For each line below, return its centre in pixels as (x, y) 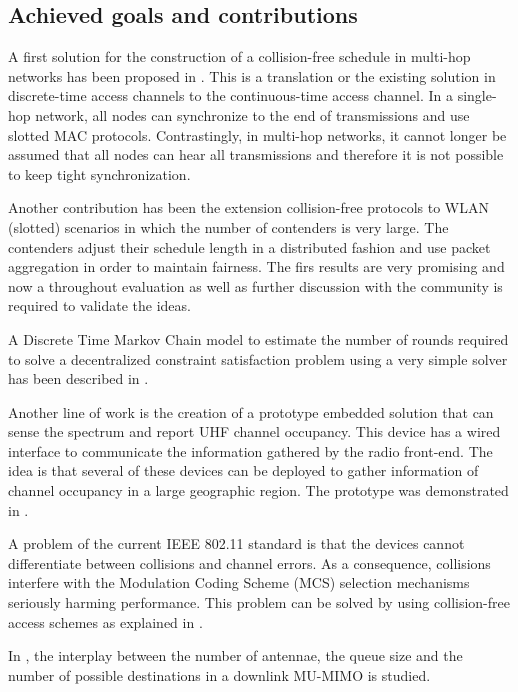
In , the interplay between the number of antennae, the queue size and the (235, 655)
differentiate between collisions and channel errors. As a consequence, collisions (249, 562)
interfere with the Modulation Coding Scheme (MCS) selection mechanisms (239, 582)
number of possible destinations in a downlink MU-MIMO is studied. (219, 674)
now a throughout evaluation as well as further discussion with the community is (255, 285)
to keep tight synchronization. (99, 173)
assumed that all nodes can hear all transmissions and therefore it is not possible (256, 154)
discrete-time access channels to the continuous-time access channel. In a (230, 95)
